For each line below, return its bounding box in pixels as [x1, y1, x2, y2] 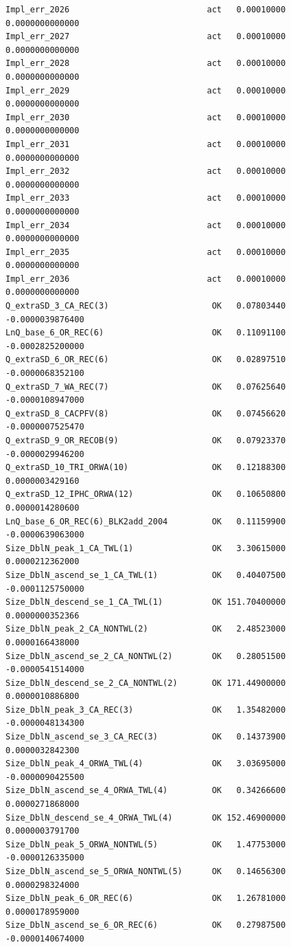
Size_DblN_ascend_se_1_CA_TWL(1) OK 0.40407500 [5, 570, 286, 580]
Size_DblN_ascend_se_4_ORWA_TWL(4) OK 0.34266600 [5, 786, 286, 796]
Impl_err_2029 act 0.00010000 [5, 85, 286, 96]
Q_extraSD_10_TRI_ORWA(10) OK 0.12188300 [5, 463, 286, 473]
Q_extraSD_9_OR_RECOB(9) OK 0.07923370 [5, 436, 286, 445]
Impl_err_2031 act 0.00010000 [5, 139, 286, 149]
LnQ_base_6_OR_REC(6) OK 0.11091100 [5, 328, 286, 338]
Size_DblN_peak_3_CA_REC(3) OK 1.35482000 [5, 704, 286, 715]
